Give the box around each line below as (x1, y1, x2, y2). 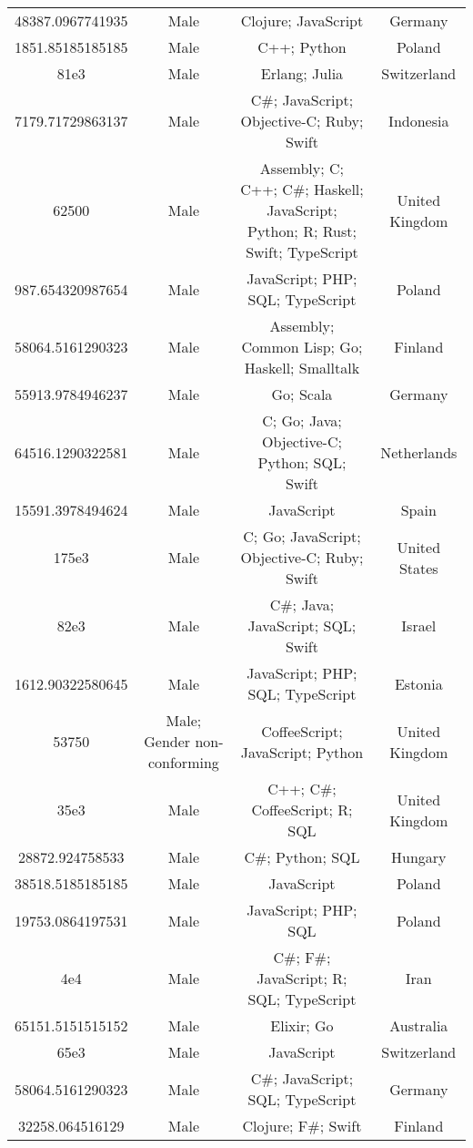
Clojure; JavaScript (240, 10, 364, 31)
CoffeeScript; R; (251, 799, 353, 820)
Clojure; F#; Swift (242, 1115, 362, 1136)
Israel (401, 615, 437, 636)
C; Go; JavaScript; (243, 526, 361, 547)
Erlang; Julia (260, 63, 344, 84)
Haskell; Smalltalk (244, 357, 360, 378)
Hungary (391, 846, 447, 867)
